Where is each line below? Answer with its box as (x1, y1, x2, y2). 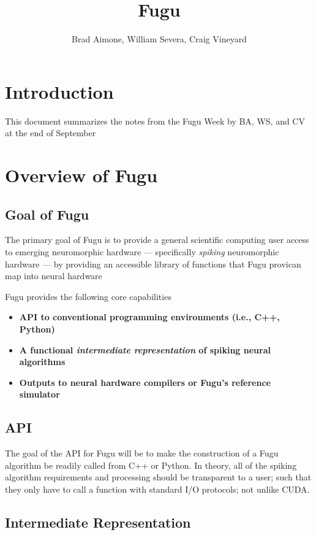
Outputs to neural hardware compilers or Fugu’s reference (19, 375, 271, 388)
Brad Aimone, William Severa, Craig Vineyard (72, 33, 247, 45)
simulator (19, 388, 60, 401)
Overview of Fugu (5, 163, 158, 188)
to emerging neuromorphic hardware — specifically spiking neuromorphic (5, 245, 279, 258)
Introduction (5, 79, 114, 104)
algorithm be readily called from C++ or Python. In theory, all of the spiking (5, 458, 297, 471)
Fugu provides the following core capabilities (5, 290, 171, 302)
